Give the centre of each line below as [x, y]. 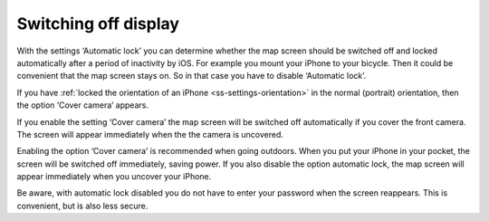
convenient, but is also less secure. [82, 206]
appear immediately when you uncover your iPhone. [114, 177]
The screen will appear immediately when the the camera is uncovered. [150, 134]
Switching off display [98, 24]
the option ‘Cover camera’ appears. [83, 105]
